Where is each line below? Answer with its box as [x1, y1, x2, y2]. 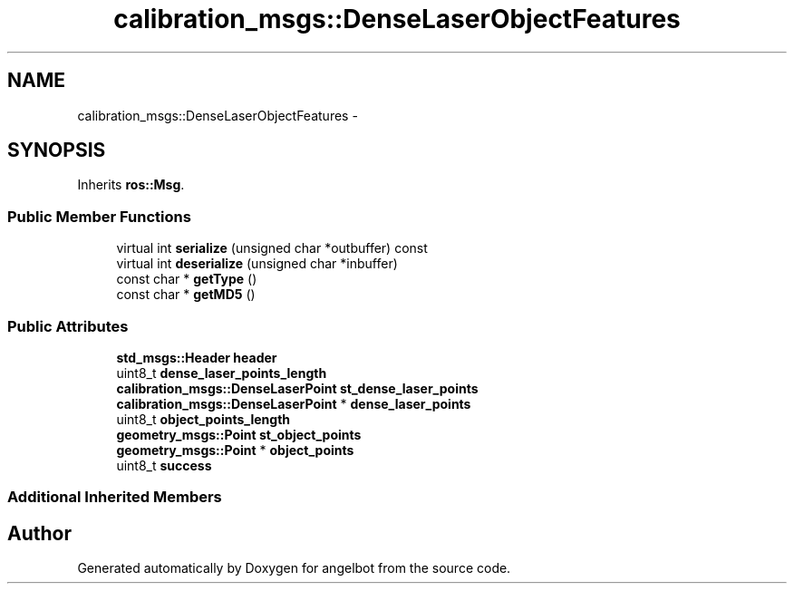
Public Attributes [7, 316, 129, 335]
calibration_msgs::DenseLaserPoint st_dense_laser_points [116, 380, 479, 396]
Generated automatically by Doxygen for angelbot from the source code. [77, 560, 511, 576]
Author [7, 521, 72, 545]
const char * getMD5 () [116, 286, 256, 303]
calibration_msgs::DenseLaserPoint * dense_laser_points [116, 395, 471, 412]
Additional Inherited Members [7, 488, 222, 507]
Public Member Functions [7, 207, 191, 226]
